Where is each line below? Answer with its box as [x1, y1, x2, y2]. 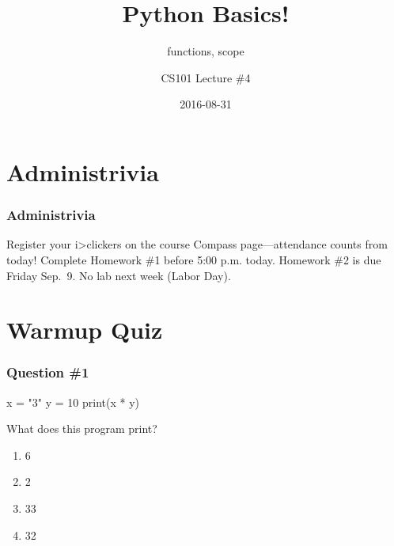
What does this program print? [6, 420, 157, 437]
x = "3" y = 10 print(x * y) [6, 393, 140, 410]
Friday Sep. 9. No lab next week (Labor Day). [6, 267, 231, 283]
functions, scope [167, 43, 244, 59]
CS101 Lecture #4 [161, 69, 251, 85]
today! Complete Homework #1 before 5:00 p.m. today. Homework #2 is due [6, 251, 381, 267]
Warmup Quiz [6, 313, 163, 346]
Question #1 [6, 362, 89, 382]
